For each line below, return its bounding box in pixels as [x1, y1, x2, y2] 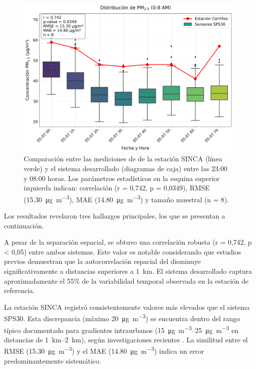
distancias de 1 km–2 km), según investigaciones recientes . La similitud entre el [4, 334, 248, 344]
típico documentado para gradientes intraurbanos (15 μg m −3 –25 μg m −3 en [4, 323, 239, 335]
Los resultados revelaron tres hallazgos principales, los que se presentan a [4, 211, 225, 221]
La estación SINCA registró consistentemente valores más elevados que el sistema [4, 301, 250, 312]
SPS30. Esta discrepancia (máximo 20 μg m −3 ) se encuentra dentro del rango [4, 312, 240, 323]
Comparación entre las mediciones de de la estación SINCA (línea [24, 153, 222, 164]
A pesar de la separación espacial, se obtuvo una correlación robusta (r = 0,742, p [4, 237, 252, 247]
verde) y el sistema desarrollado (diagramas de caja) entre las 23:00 [24, 163, 227, 173]
